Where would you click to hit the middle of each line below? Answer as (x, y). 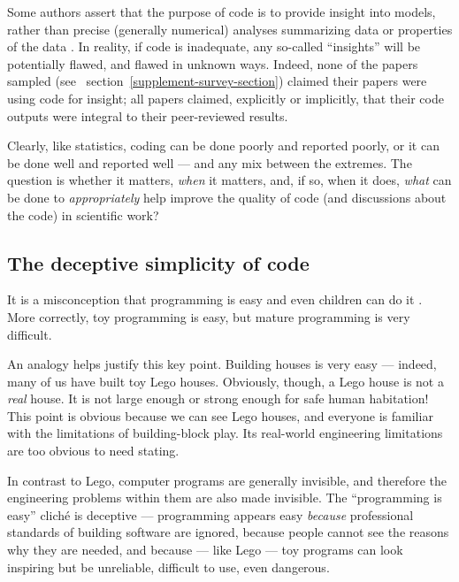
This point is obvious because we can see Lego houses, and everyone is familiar (220, 415)
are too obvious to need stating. (93, 451)
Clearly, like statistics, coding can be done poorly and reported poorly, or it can (223, 145)
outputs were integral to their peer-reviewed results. (148, 115)
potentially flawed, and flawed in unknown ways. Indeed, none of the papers (213, 63)
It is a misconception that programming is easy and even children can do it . (215, 299)
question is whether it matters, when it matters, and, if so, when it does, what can (229, 180)
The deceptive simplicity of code (158, 262)
